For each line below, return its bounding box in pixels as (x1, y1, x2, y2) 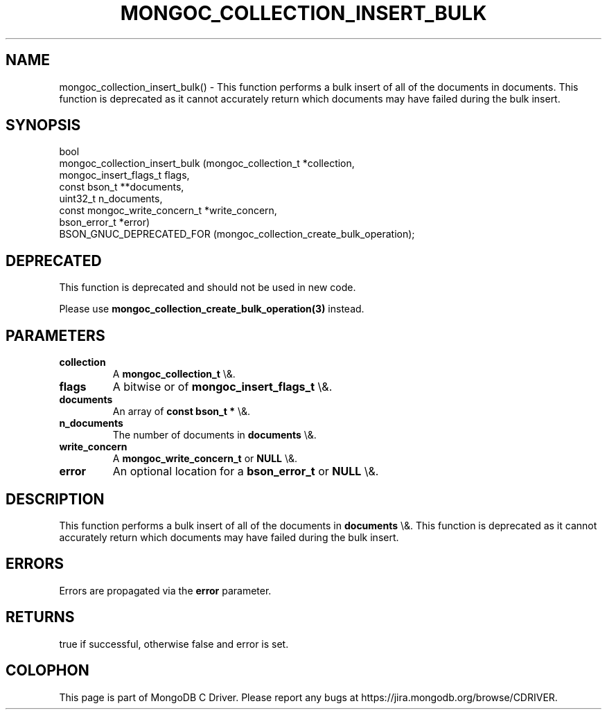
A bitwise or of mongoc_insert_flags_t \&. (112, 380, 333, 394)
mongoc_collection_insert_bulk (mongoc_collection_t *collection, (59, 157, 355, 170)
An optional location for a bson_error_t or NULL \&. (112, 464, 379, 479)
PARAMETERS (6, 326, 105, 344)
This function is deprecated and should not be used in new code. (59, 281, 356, 294)
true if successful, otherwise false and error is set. (59, 637, 289, 650)
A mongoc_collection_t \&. (112, 368, 236, 380)
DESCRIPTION (6, 490, 105, 508)
